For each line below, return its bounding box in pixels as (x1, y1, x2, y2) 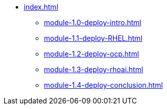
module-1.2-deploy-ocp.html (44, 49, 139, 58)
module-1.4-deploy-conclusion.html (44, 81, 163, 89)
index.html (24, 3, 59, 11)
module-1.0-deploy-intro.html (44, 18, 141, 27)
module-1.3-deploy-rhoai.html (44, 65, 143, 74)
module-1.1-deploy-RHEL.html (44, 34, 143, 42)
